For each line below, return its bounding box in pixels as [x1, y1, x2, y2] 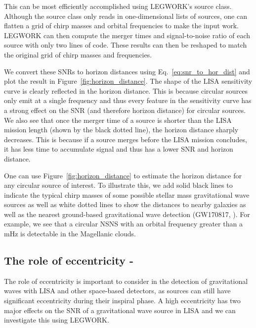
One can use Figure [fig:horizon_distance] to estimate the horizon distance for [4, 170, 242, 180]
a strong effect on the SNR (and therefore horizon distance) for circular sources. [4, 105, 246, 115]
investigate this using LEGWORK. [4, 315, 109, 325]
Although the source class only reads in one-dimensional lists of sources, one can [4, 10, 247, 21]
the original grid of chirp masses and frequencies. [4, 49, 152, 59]
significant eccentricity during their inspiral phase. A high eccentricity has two [4, 295, 241, 306]
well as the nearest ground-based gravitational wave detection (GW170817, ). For [4, 209, 250, 219]
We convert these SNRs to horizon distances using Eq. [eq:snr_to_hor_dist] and [4, 66, 250, 76]
